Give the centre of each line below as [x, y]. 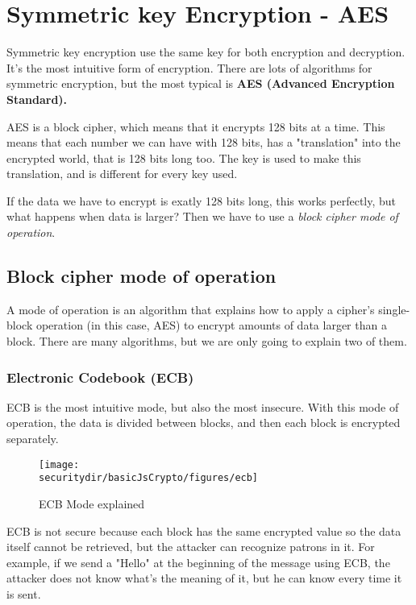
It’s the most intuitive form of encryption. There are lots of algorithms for [189, 67]
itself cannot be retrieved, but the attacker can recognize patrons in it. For [191, 547]
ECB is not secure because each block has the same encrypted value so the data [204, 530]
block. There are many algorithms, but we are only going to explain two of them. [207, 341]
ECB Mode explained [92, 503]
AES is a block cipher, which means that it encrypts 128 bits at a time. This [196, 126]
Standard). [37, 99]
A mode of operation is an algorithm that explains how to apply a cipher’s [191, 309]
